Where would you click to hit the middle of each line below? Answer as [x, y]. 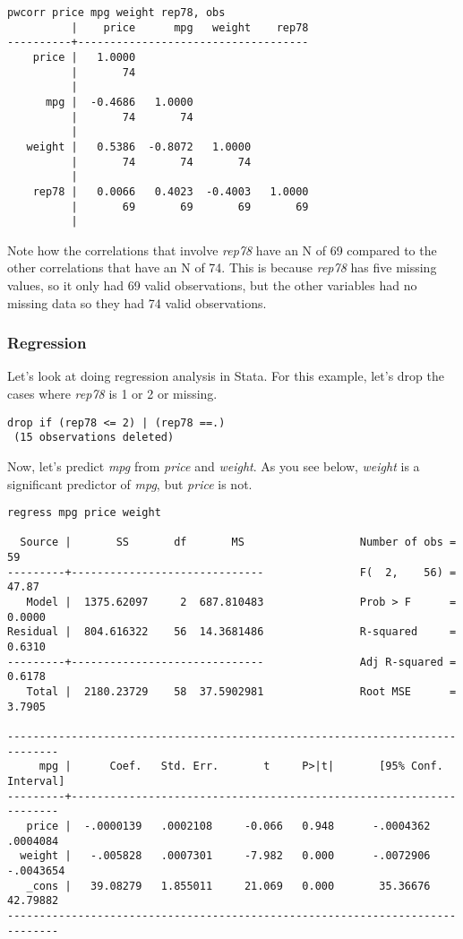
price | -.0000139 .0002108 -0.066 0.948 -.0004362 [228, 826]
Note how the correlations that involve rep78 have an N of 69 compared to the [222, 250]
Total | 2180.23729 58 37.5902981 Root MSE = [241, 692]
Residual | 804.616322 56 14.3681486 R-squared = [232, 632]
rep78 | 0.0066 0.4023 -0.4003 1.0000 [171, 191]
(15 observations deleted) [94, 438]
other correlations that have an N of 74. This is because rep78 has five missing [222, 267]
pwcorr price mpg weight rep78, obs [116, 13]
